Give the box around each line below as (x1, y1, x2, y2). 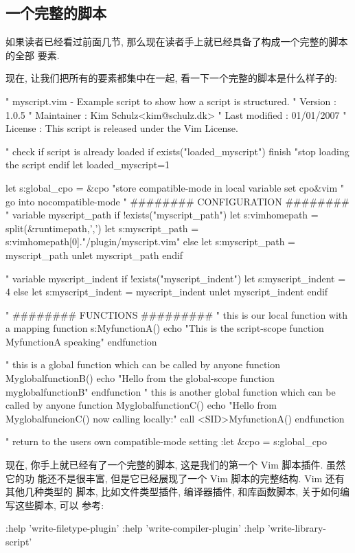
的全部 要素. (5, 47, 60, 62)
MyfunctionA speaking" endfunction (5, 334, 157, 348)
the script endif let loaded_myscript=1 (5, 157, 170, 172)
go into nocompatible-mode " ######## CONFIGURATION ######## (5, 194, 350, 208)
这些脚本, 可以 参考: (14, 497, 104, 512)
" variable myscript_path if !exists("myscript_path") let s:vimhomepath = (5, 207, 319, 222)
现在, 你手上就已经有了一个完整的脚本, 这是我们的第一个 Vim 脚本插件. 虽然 (5, 458, 346, 472)
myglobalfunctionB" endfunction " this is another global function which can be (5, 384, 336, 398)
